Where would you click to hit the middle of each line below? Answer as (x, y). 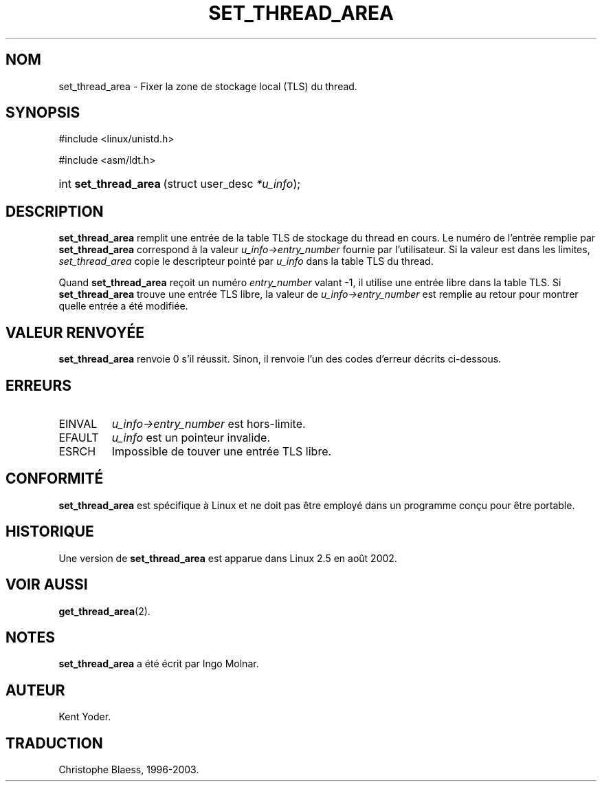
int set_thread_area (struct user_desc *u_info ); (180, 184)
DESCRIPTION (55, 211)
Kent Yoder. (85, 717)
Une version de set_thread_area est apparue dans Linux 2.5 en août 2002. (228, 558)
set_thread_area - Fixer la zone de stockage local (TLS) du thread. (208, 86)
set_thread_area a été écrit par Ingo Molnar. (159, 664)
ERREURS (39, 385)
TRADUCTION (54, 743)
